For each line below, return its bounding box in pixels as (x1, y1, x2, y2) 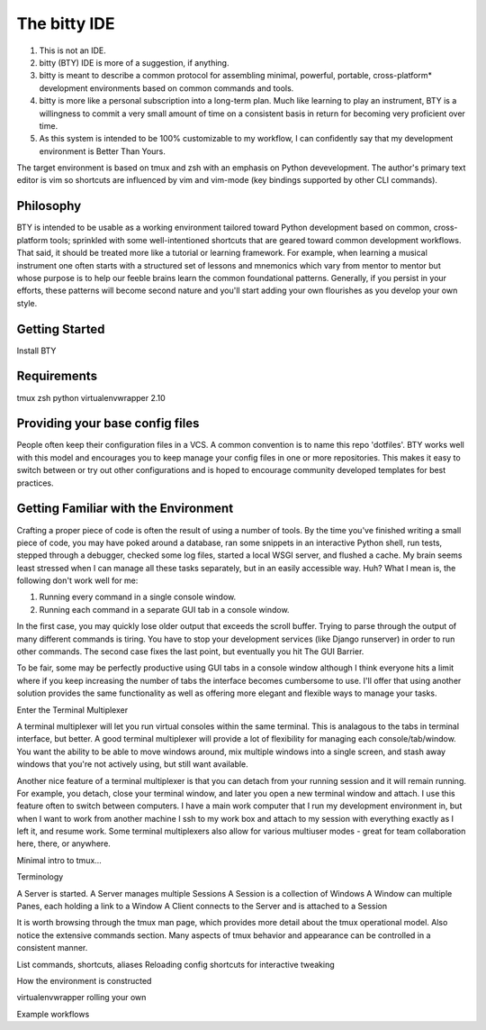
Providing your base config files (16, 415, 200, 432)
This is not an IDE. (39, 45, 107, 56)
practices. (16, 478, 54, 488)
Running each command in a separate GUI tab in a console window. (39, 604, 290, 615)
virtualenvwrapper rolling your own (16, 992, 147, 1003)
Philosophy (16, 198, 82, 214)
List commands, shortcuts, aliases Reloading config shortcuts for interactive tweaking (16, 959, 335, 970)
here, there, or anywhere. (16, 838, 112, 849)
